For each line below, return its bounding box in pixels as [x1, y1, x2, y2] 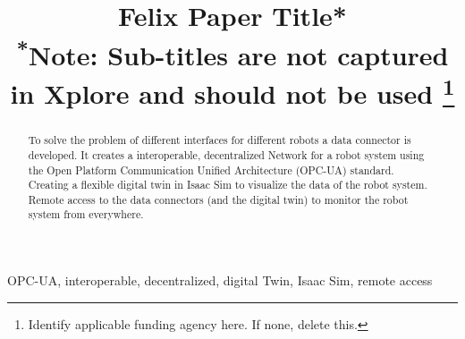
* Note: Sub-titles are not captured [16, 32, 449, 72]
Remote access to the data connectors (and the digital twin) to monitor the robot [28, 191, 409, 207]
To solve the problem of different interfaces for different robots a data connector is [28, 132, 411, 148]
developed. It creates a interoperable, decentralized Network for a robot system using [28, 147, 425, 162]
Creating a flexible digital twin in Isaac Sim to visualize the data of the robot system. [28, 177, 427, 192]
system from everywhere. [28, 207, 144, 222]
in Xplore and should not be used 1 [10, 71, 455, 112]
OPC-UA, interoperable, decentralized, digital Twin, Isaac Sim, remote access [7, 271, 433, 290]
